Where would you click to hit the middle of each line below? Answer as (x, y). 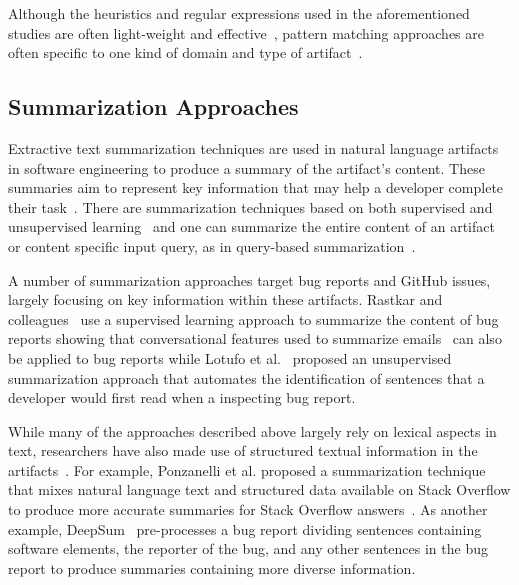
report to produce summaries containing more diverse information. (212, 567)
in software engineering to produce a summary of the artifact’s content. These (246, 167)
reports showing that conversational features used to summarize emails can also (255, 338)
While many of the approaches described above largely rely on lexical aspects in (252, 430)
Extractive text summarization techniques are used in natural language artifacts (253, 147)
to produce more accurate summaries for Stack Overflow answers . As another (248, 509)
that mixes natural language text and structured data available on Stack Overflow (259, 489)
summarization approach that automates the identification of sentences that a (246, 377)
